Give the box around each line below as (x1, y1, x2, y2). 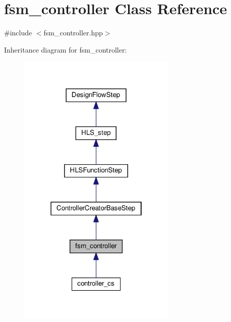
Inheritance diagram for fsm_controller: (4, 44, 127, 55)
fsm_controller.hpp (43, 27, 103, 38)
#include (4, 27, 32, 38)
